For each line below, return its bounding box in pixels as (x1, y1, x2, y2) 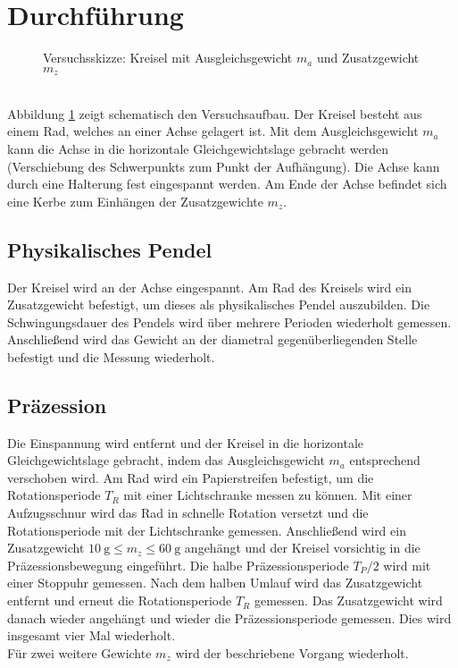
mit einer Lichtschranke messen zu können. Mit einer (123, 486, 412, 504)
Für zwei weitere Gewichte (7, 643, 152, 662)
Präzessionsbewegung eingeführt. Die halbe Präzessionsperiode (7, 555, 349, 574)
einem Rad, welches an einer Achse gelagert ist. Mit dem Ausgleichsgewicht (7, 122, 419, 140)
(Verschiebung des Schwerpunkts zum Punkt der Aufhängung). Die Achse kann (7, 156, 440, 175)
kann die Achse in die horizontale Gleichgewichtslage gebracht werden (7, 139, 388, 157)
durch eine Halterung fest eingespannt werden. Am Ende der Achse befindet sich (7, 174, 447, 193)
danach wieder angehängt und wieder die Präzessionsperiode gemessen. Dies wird (7, 608, 452, 627)
